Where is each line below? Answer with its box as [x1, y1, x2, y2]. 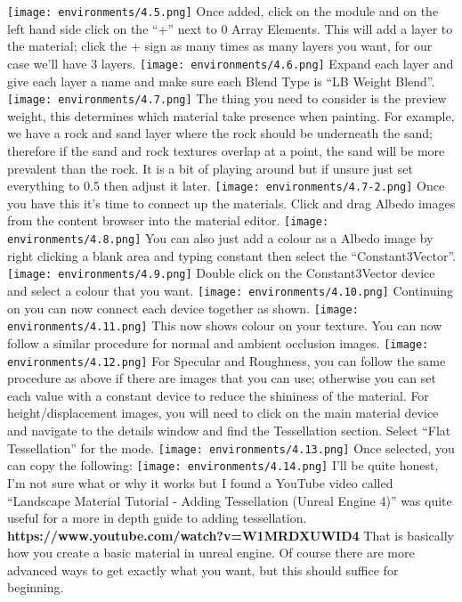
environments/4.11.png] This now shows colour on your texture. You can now [7, 316, 442, 335]
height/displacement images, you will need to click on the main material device [7, 403, 439, 422]
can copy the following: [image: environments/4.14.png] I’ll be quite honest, [7, 456, 439, 475]
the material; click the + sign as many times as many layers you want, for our [7, 37, 433, 55]
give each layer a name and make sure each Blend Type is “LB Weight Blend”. [7, 71, 435, 90]
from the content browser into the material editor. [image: [7, 211, 329, 230]
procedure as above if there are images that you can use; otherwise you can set [7, 369, 436, 387]
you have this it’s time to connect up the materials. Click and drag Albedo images [7, 193, 456, 212]
